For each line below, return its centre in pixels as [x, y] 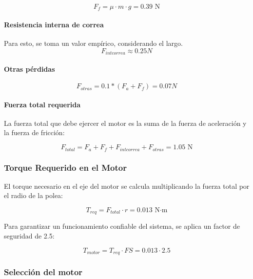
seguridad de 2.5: [29, 235]
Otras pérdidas [29, 69]
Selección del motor [43, 271]
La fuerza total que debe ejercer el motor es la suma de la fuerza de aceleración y [125, 123]
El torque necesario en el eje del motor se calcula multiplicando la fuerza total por [127, 186]
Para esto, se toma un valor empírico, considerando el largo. [93, 43]
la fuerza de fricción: [34, 132]
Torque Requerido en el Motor [65, 168]
